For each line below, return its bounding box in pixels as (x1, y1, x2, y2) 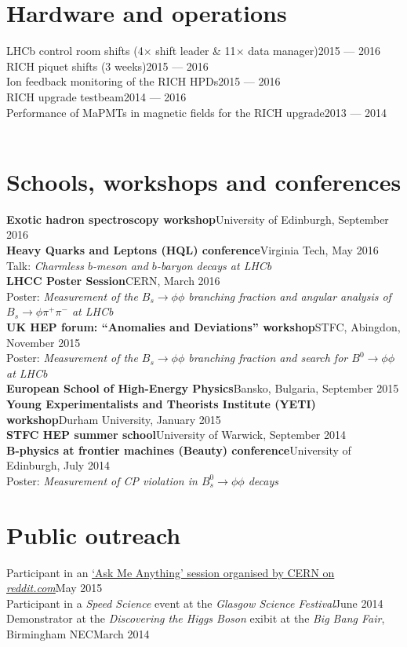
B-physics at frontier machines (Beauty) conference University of (6, 441, 351, 458)
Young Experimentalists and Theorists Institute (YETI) (6, 395, 316, 411)
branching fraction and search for (188, 349, 348, 366)
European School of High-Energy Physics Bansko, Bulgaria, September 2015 (6, 380, 399, 397)
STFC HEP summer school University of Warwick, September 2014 (6, 426, 346, 443)
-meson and (93, 257, 148, 273)
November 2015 (6, 334, 81, 350)
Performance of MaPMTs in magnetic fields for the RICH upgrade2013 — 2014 (6, 104, 387, 120)
